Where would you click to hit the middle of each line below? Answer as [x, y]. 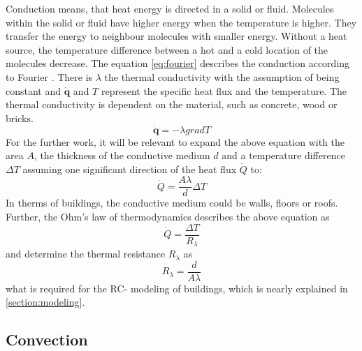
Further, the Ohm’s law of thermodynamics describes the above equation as [168, 216]
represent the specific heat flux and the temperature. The [224, 90]
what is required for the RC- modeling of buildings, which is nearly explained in [177, 288]
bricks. [20, 118]
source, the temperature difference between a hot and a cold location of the [167, 49]
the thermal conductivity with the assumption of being [222, 76]
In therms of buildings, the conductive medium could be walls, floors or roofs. [172, 203]
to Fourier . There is [49, 76]
